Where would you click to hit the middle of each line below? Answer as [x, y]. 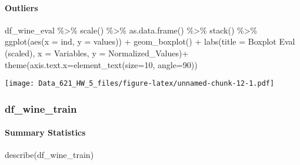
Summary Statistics [45, 132]
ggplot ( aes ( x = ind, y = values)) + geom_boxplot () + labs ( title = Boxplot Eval [150, 41]
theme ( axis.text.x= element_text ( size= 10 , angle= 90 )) [101, 64]
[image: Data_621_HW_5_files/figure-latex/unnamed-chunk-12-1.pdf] [140, 84]
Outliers [21, 7]
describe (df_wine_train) [49, 155]
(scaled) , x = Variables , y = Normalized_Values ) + [97, 53]
